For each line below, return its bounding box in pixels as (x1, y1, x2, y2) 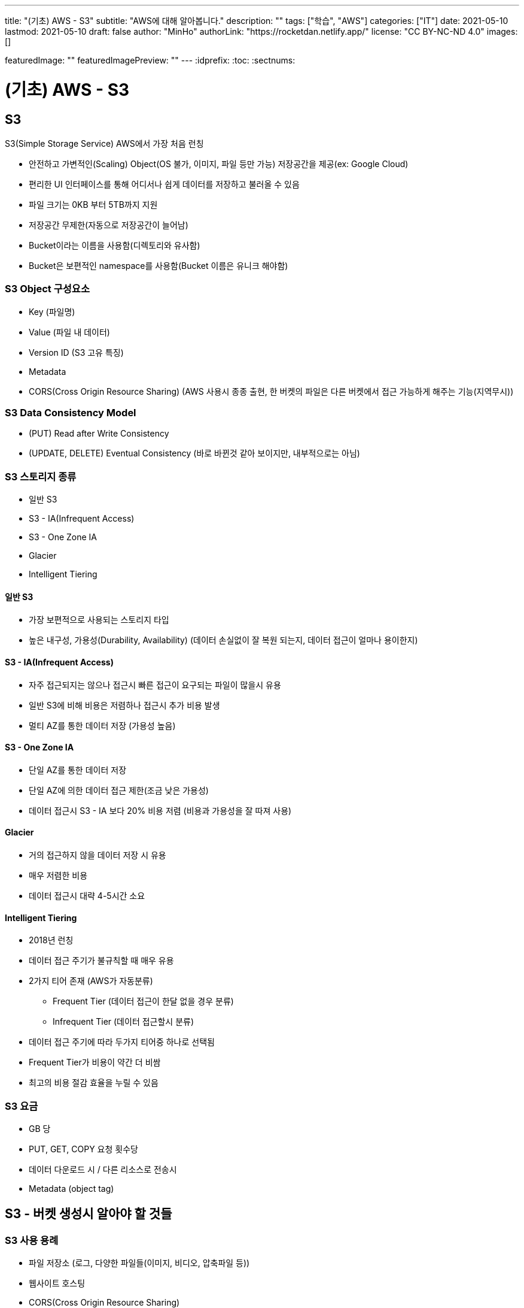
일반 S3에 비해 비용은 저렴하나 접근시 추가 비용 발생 (29, 700, 220, 710)
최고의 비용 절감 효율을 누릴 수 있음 (29, 1077, 159, 1088)
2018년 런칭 (29, 935, 74, 946)
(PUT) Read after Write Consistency (29, 428, 169, 439)
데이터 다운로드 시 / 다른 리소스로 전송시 (29, 1164, 177, 1175)
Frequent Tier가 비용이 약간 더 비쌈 (29, 1057, 161, 1068)
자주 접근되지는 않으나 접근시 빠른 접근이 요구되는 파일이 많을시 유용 (29, 679, 281, 690)
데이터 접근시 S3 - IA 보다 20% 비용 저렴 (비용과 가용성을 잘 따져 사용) (29, 805, 292, 816)
